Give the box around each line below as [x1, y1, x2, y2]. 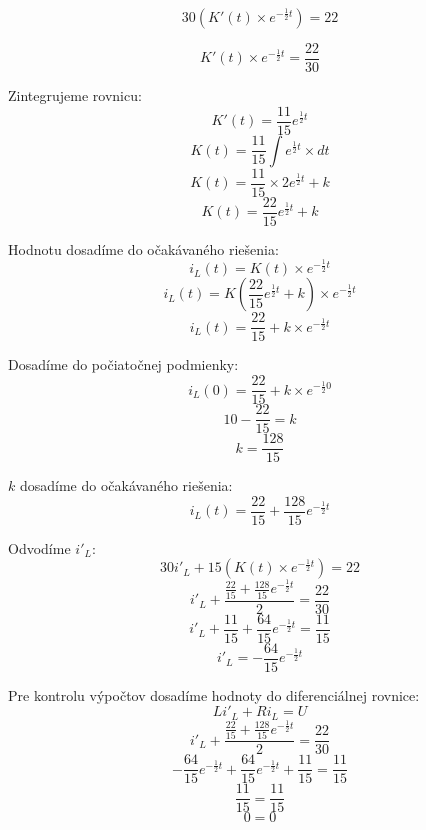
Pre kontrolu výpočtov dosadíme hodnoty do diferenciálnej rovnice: [8, 684, 420, 705]
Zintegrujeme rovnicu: [8, 85, 142, 106]
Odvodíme [8, 537, 71, 558]
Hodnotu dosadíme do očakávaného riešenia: [8, 238, 279, 259]
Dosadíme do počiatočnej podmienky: [8, 354, 239, 375]
